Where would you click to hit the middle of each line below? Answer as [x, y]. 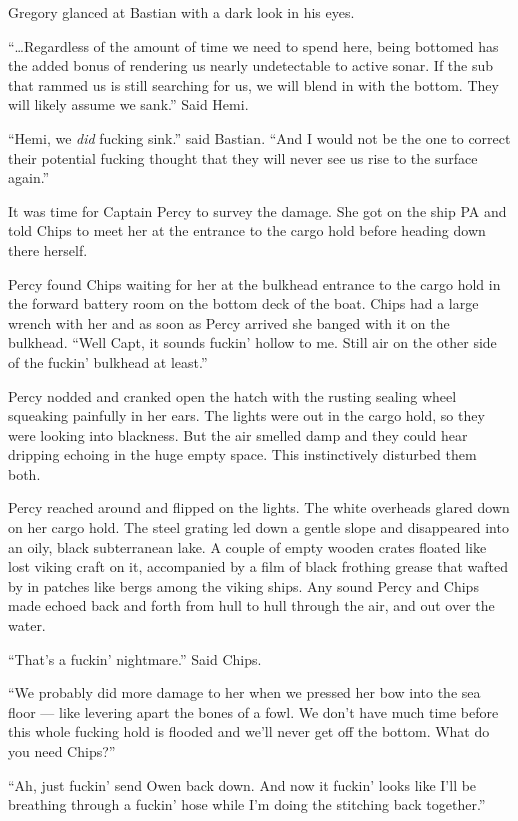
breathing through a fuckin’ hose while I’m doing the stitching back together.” [247, 804]
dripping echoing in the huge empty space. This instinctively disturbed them [242, 454]
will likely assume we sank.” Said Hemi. [128, 104]
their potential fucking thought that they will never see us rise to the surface [243, 157]
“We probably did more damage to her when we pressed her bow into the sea [244, 692]
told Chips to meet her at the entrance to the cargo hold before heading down [247, 230]
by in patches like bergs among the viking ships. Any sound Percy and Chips [243, 585]
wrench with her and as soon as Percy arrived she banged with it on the [229, 322]
